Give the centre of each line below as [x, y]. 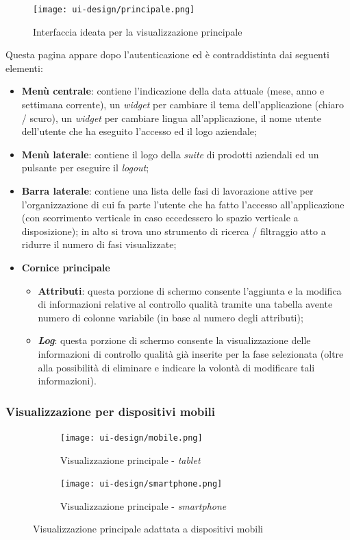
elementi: [24, 67]
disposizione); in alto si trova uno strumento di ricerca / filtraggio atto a [174, 231]
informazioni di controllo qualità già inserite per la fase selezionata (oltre [191, 353]
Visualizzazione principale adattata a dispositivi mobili [148, 529]
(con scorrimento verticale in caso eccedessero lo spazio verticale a [160, 218]
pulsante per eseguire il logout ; [85, 168]
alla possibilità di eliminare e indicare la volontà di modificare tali [176, 367]
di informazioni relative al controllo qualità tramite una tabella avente [185, 304]
